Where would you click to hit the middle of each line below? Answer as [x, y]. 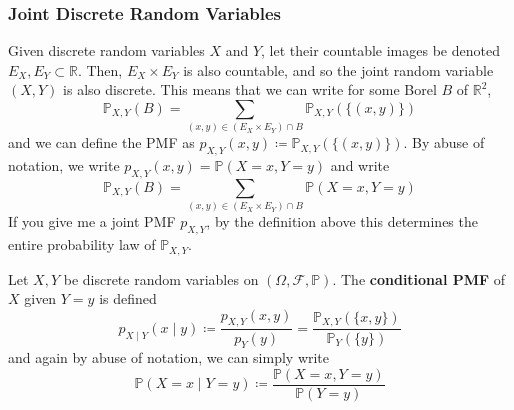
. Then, [100, 69]
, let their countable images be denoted [380, 50]
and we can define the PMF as [101, 142]
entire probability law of [82, 244]
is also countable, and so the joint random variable [338, 69]
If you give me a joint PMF [92, 221]
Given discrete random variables [106, 50]
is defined [128, 298]
